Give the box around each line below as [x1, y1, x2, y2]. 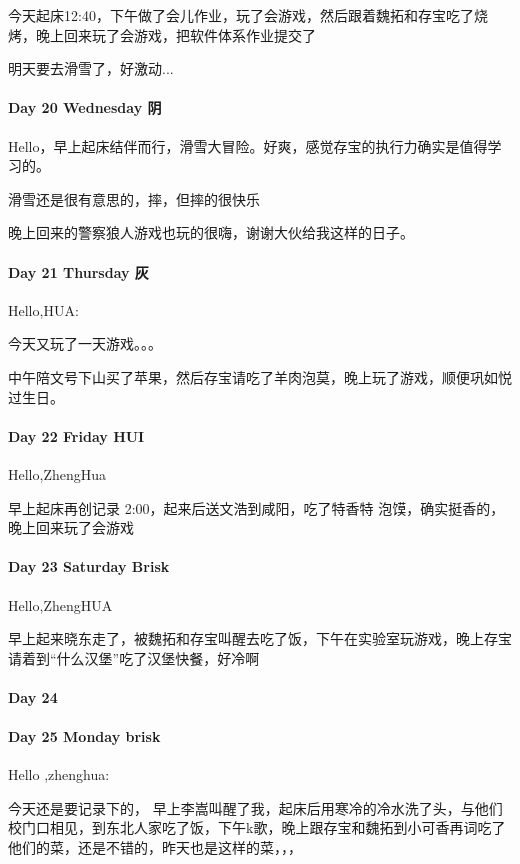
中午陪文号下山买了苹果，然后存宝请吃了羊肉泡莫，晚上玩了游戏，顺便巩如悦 [8, 366, 512, 387]
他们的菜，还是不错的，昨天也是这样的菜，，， [8, 837, 302, 858]
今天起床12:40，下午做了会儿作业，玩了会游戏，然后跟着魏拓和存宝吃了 [8, 5, 474, 25]
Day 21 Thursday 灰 [8, 261, 149, 282]
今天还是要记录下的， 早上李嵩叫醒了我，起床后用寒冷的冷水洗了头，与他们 [8, 797, 503, 818]
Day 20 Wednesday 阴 [8, 97, 162, 118]
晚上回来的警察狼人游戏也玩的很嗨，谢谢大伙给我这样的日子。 [8, 222, 414, 243]
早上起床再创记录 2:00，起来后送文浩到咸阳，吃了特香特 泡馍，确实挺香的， [8, 497, 505, 518]
